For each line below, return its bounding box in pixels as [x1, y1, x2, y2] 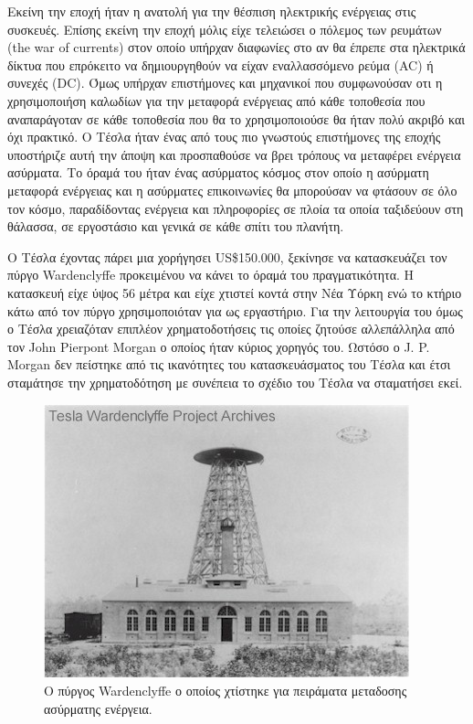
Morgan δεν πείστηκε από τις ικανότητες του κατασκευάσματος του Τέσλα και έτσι [7, 355, 451, 374]
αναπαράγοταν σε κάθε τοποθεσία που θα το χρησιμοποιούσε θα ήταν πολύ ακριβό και [7, 109, 466, 128]
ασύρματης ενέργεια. [44, 698, 152, 718]
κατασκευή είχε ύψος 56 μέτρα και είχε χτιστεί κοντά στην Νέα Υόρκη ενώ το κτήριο [7, 282, 462, 302]
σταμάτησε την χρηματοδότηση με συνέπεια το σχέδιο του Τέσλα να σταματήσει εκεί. [7, 372, 463, 391]
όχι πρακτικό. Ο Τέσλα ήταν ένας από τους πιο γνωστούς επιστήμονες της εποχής [7, 127, 441, 146]
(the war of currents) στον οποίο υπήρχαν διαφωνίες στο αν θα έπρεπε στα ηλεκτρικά [7, 37, 466, 57]
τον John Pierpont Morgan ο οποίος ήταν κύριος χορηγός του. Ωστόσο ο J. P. [7, 336, 430, 356]
